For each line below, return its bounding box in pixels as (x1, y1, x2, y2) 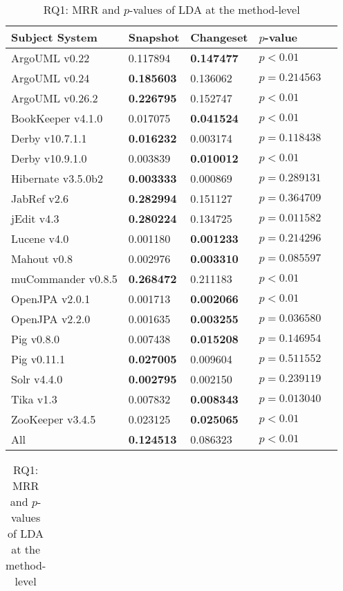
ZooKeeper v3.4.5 (11, 411, 96, 427)
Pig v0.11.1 (11, 351, 66, 367)
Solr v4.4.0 (11, 371, 63, 387)
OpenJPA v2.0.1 (11, 291, 91, 307)
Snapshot (128, 29, 180, 45)
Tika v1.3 (11, 391, 57, 407)
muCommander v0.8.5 (11, 271, 118, 287)
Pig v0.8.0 (11, 331, 60, 347)
